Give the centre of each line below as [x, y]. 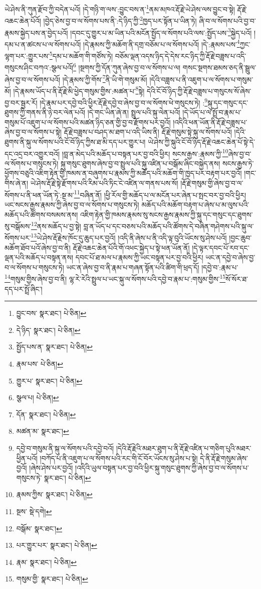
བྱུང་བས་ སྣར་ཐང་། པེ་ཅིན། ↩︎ [51, 313]
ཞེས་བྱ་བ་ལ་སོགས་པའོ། [33, 79]
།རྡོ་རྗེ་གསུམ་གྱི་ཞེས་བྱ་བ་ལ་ [212, 183]
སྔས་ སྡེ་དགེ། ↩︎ [34, 511]
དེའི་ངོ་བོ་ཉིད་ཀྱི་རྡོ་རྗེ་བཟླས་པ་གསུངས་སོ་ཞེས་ [199, 91]
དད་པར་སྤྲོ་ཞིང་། [24, 288]
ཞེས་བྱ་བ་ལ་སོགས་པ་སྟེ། [33, 132]
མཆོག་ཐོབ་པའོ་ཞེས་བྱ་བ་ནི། [38, 247]
